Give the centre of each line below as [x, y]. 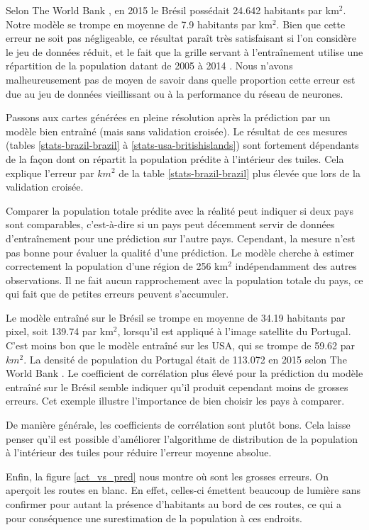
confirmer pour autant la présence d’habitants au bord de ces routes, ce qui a [174, 504]
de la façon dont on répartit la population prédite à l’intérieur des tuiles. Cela [175, 158]
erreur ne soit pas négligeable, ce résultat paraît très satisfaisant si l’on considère [181, 38]
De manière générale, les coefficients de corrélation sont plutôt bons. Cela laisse [178, 425]
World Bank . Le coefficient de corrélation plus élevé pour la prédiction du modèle [184, 373]
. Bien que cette [311, 24]
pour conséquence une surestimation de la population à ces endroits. [154, 518]
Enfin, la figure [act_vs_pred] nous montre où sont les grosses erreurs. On [167, 476]
